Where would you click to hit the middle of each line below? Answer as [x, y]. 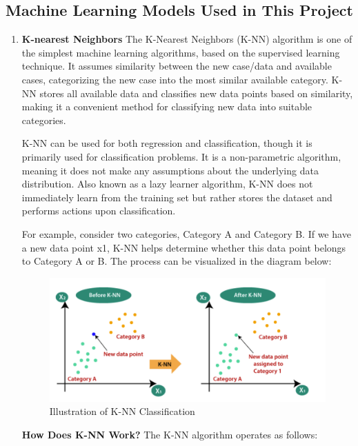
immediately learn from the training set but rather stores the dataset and [177, 197]
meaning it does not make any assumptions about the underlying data [170, 170]
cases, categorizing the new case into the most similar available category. [175, 79]
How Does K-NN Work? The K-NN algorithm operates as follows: [170, 434]
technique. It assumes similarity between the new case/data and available [177, 66]
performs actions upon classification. [99, 211]
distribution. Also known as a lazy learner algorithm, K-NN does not [167, 184]
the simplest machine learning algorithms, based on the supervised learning [181, 52]
